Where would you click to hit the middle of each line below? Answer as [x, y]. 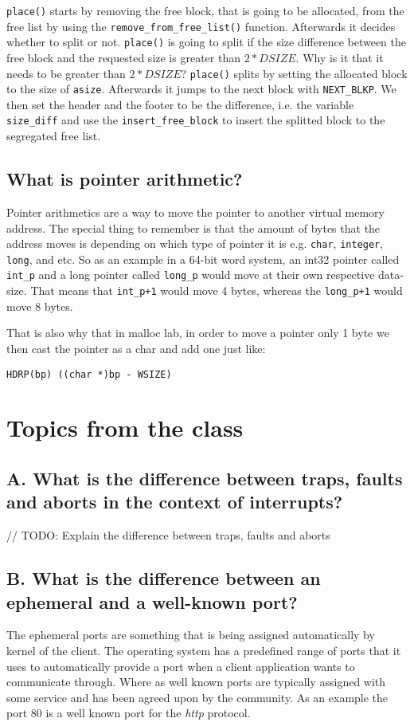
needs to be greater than [66, 73]
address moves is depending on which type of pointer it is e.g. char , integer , [195, 243]
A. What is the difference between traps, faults [205, 478]
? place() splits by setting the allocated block [294, 73]
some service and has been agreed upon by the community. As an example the [197, 697]
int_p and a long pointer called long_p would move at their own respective [191, 275]
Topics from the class [125, 428]
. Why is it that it [340, 57]
